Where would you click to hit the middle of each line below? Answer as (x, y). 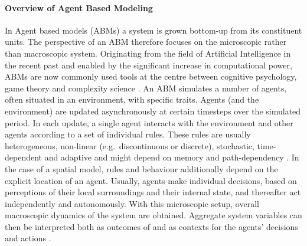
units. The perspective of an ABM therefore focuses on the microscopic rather (146, 42)
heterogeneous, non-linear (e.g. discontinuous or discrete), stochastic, (130, 145)
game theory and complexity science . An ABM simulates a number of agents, (146, 88)
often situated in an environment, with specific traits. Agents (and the (132, 99)
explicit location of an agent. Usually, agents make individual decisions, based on (151, 180)
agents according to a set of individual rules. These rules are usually (128, 134)
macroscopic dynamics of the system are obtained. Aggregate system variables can (153, 215)
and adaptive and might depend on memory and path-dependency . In (172, 157)
